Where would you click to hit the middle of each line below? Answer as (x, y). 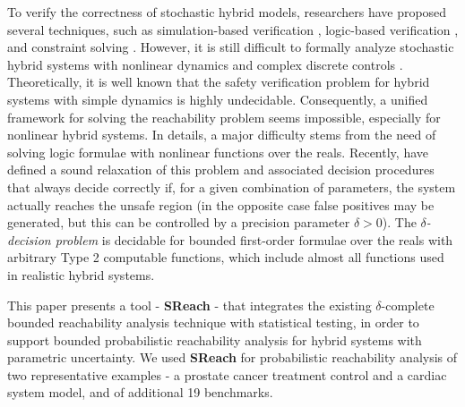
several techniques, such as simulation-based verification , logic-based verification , (233, 29)
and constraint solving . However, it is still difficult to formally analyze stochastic (231, 47)
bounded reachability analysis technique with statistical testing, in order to (213, 322)
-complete (408, 305)
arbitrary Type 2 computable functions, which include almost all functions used (226, 257)
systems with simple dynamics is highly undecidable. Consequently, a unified (218, 99)
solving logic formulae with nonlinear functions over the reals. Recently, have (218, 152)
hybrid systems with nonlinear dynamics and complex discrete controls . (205, 64)
